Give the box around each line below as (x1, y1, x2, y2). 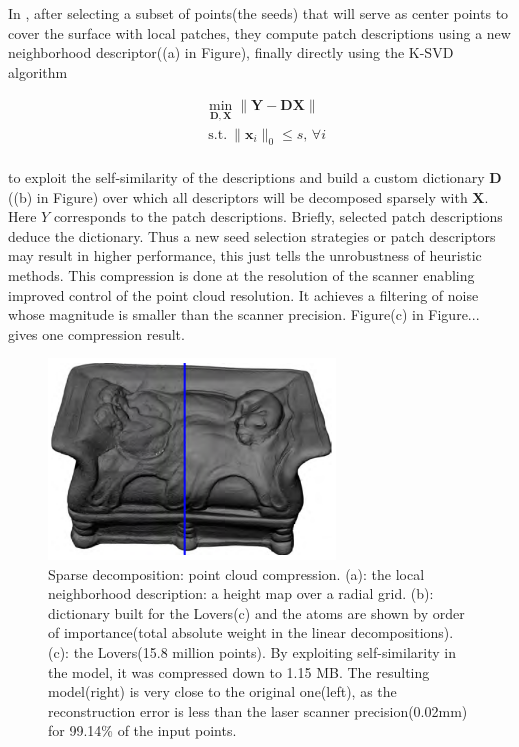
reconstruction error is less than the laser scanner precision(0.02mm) (48, 700, 468, 721)
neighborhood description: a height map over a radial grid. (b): (48, 583, 434, 604)
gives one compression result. (8, 323, 185, 344)
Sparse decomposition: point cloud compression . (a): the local (48, 563, 425, 584)
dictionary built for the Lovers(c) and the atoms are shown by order (48, 602, 465, 623)
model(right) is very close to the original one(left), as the (48, 681, 397, 702)
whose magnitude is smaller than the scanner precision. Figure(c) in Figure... (8, 304, 480, 325)
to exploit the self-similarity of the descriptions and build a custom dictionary (8, 167, 485, 188)
